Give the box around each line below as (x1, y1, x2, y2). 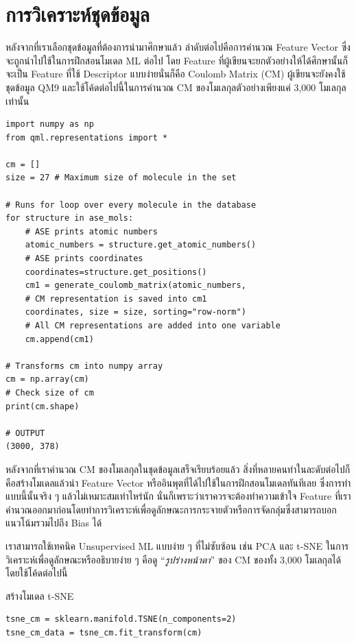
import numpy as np (5, 119, 94, 130)
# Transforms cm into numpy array (5, 361, 163, 371)
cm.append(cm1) (25, 334, 94, 344)
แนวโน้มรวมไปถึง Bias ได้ (5, 515, 102, 530)
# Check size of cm (5, 387, 94, 398)
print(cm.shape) (5, 401, 80, 411)
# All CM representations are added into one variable (25, 321, 281, 330)
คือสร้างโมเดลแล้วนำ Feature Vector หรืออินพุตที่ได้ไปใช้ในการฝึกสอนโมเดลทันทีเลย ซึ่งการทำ (5, 475, 351, 489)
